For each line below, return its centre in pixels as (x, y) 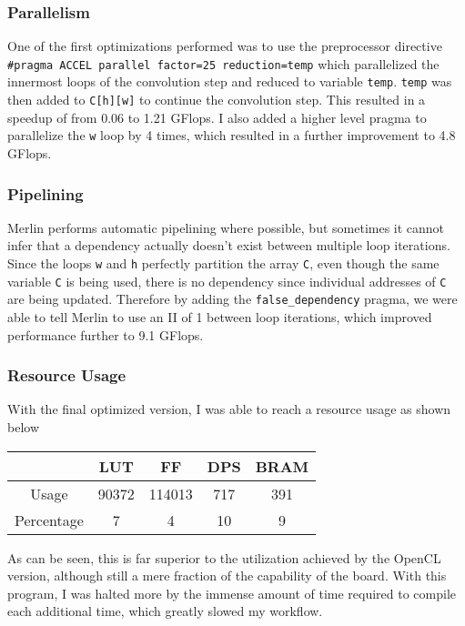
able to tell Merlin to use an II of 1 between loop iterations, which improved (220, 317)
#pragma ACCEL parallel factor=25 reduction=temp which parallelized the (223, 63)
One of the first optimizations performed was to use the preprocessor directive (225, 46)
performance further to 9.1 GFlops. (106, 334)
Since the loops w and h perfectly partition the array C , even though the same (223, 263)
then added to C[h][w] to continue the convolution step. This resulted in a (217, 100)
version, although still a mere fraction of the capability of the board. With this (227, 576)
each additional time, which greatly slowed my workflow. (165, 611)
